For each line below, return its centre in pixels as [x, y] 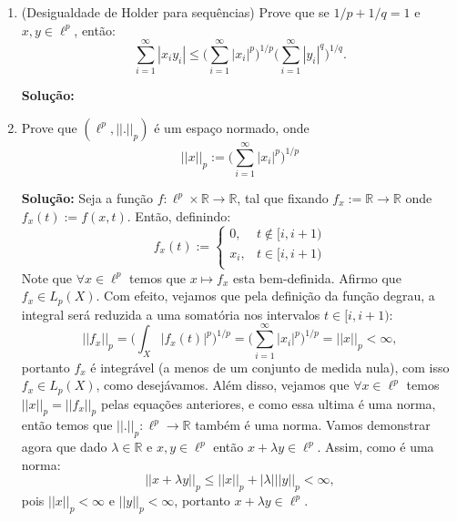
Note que [47, 277]
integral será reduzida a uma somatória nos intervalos [171, 314]
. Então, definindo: [179, 215]
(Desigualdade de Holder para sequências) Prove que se [175, 12]
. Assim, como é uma [376, 447]
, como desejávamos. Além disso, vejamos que [223, 385]
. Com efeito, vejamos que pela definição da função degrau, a [265, 296]
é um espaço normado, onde [232, 127]
